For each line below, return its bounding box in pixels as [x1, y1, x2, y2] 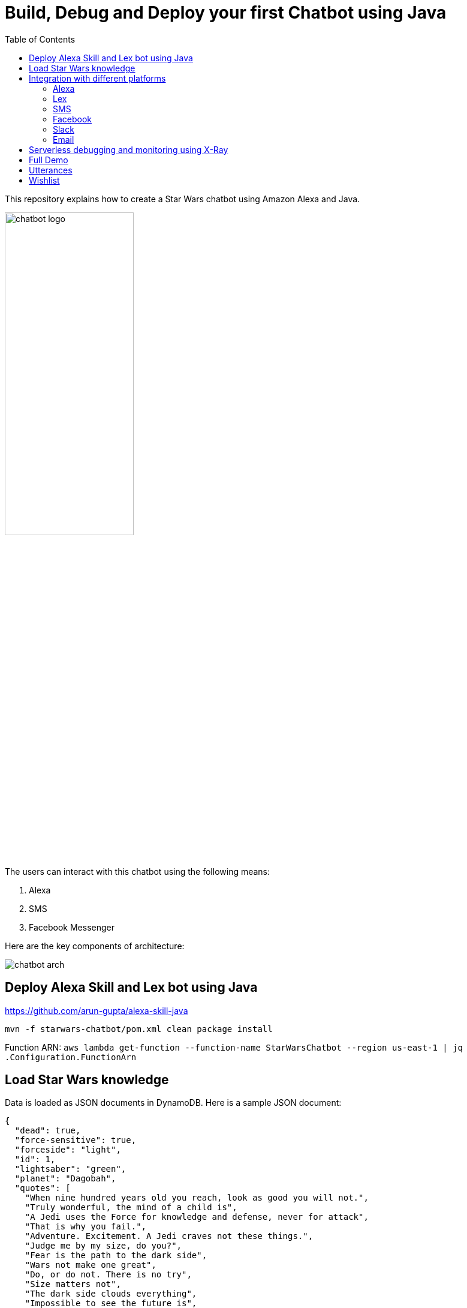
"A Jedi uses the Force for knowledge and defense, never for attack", [25, 1212, 369, 1222]
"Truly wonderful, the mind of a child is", [25, 1202, 237, 1213]
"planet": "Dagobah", [14, 1174, 116, 1184]
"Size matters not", [25, 1279, 121, 1289]
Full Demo [29, 154, 68, 165]
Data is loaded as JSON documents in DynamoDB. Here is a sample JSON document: [5, 1097, 342, 1108]
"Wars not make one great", [25, 1260, 156, 1270]
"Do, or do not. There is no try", [25, 1270, 192, 1280]
